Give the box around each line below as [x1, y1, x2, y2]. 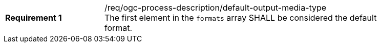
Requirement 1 [5, 13, 62, 23]
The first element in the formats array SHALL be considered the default [104, 13, 377, 23]
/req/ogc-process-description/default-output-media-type [104, 3, 327, 13]
